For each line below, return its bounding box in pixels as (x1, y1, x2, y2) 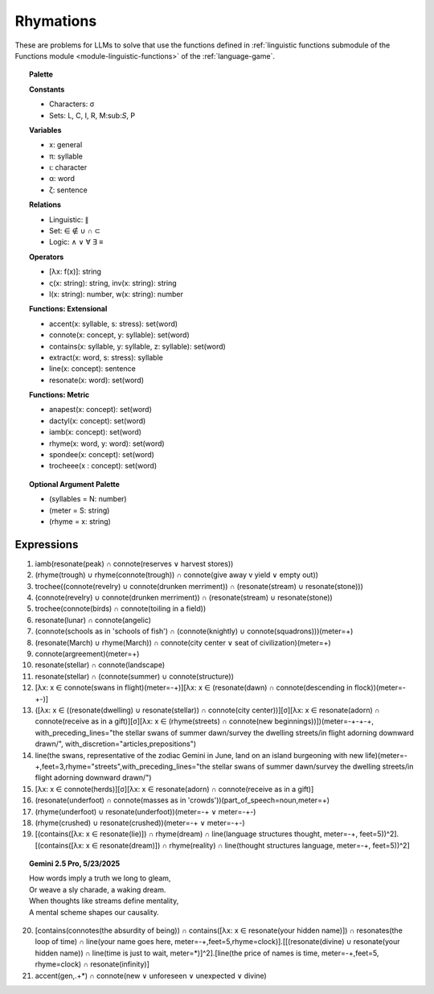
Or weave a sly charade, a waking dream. (29, 885, 166, 894)
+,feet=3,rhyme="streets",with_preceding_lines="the (35, 761, 211, 771)
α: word (49, 174, 76, 184)
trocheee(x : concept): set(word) (49, 461, 158, 471)
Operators (29, 252, 64, 262)
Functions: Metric (29, 390, 90, 400)
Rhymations (14, 12, 97, 30)
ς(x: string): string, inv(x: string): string (49, 278, 177, 287)
